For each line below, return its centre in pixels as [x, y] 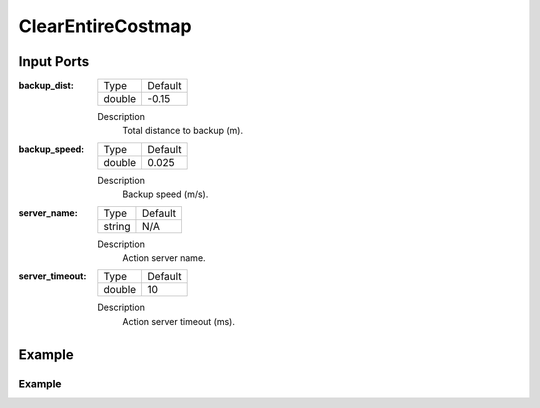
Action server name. [164, 258]
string [117, 226]
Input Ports [54, 61]
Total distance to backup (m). [183, 131]
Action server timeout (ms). [178, 321]
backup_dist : [46, 86]
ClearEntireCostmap [105, 26]
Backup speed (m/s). [165, 194]
